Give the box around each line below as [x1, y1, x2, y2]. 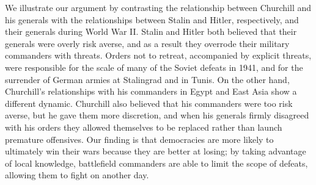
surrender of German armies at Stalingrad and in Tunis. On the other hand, [5, 73, 290, 85]
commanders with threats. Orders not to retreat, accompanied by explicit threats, [5, 49, 312, 62]
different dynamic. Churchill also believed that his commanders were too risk [5, 96, 293, 109]
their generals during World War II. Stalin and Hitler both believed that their [5, 25, 297, 38]
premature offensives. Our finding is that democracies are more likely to [5, 132, 274, 145]
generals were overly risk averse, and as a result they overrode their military [5, 37, 290, 49]
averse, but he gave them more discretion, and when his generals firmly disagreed [5, 109, 309, 122]
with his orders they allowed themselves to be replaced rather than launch [5, 120, 282, 133]
